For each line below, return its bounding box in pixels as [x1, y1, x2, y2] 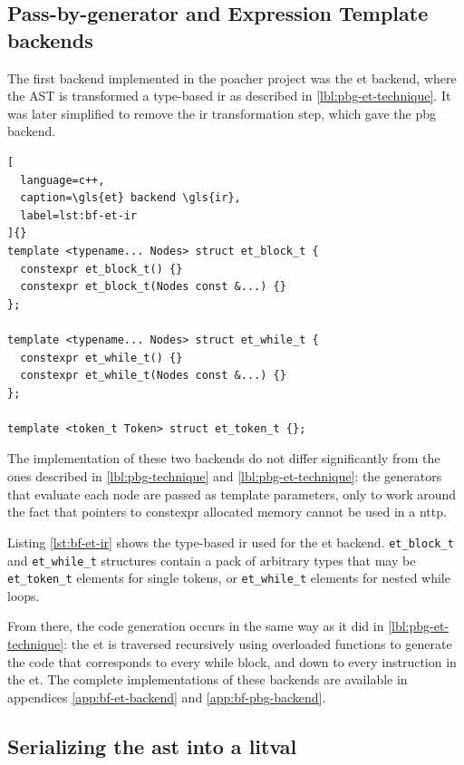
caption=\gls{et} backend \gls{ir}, [20, 191, 241, 205]
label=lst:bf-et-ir [20, 208, 138, 222]
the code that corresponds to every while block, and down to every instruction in [7, 652, 457, 671]
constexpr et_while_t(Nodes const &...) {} [20, 369, 286, 382]
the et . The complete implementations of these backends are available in [7, 670, 408, 689]
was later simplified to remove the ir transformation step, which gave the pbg [7, 103, 436, 122]
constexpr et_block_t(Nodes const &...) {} [20, 280, 286, 294]
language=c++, [20, 173, 105, 187]
